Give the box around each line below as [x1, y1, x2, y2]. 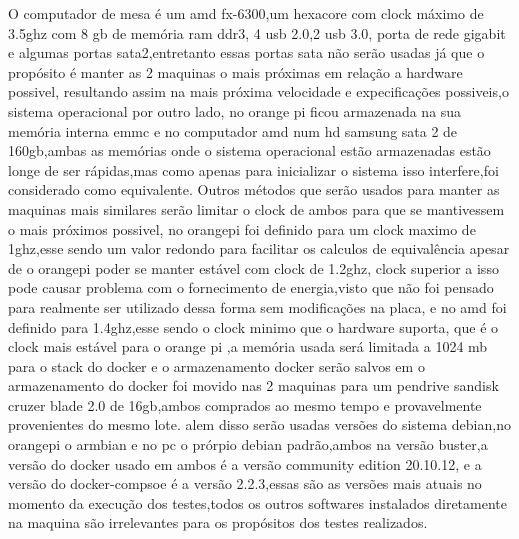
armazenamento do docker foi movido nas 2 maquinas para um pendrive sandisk [8, 375, 499, 396]
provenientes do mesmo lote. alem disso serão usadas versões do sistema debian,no [8, 414, 511, 435]
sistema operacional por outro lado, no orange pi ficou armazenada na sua [8, 100, 462, 121]
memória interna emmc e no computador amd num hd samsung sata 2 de [8, 120, 458, 141]
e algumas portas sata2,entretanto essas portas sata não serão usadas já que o [8, 42, 485, 63]
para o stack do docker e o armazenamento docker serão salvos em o [8, 355, 425, 376]
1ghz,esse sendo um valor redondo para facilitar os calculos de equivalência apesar [8, 238, 510, 259]
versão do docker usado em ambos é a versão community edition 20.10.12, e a [8, 453, 482, 474]
